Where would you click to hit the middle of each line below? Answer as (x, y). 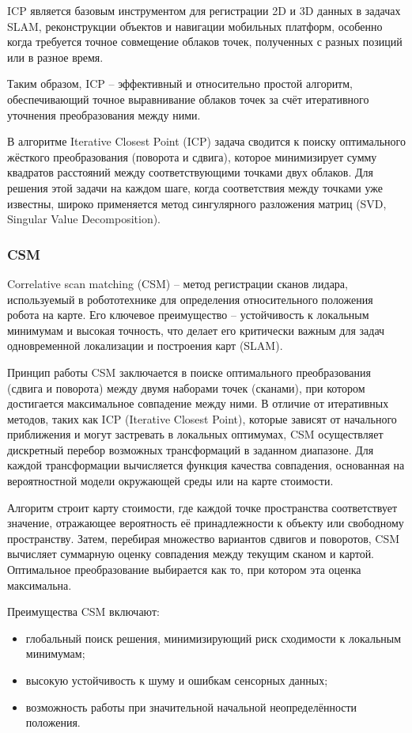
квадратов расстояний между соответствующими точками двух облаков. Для (190, 172)
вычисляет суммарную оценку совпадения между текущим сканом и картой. (191, 554)
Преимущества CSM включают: (83, 611)
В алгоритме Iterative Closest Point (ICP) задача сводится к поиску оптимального (206, 141)
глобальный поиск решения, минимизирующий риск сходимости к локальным (214, 638)
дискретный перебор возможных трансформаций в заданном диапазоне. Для (191, 449)
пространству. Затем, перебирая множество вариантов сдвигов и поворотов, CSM (204, 538)
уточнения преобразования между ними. (104, 114)
